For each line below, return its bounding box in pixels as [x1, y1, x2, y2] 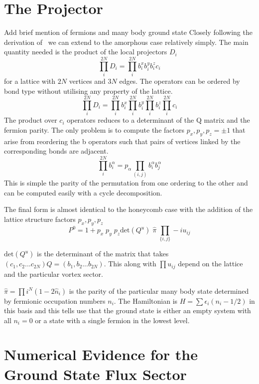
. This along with [104, 258, 156, 269]
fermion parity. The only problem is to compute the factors [4, 124, 184, 135]
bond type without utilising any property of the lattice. [4, 85, 173, 96]
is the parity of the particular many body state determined [69, 285, 249, 296]
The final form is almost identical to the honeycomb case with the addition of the [4, 204, 253, 214]
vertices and [69, 76, 106, 86]
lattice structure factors [4, 213, 76, 224]
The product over [4, 115, 57, 125]
